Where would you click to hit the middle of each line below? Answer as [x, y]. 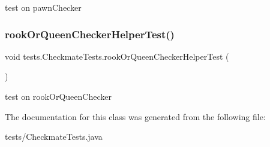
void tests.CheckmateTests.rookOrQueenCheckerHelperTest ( [117, 56]
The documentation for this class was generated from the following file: [135, 116]
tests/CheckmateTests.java [54, 137]
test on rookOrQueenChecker [58, 96]
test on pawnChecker [43, 7]
